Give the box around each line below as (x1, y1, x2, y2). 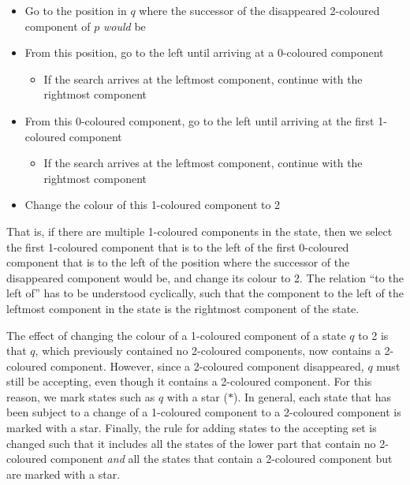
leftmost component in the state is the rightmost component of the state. (6, 300, 360, 316)
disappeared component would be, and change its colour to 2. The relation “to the (6, 269, 404, 285)
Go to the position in (24, 2, 127, 18)
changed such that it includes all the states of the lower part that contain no (6, 435, 376, 451)
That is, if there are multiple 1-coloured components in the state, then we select (6, 222, 393, 239)
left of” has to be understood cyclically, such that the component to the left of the (6, 285, 404, 301)
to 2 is (358, 326, 389, 343)
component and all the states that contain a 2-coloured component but (50, 450, 393, 467)
